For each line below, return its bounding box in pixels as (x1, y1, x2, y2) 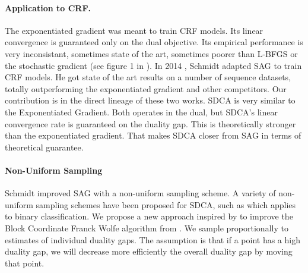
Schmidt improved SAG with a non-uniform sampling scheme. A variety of (5, 187, 276, 199)
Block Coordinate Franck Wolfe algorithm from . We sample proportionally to (5, 221, 288, 234)
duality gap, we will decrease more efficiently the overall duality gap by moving (5, 245, 293, 258)
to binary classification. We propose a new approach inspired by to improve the (5, 210, 293, 222)
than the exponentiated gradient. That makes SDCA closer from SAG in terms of (5, 129, 301, 142)
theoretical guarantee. (5, 140, 84, 153)
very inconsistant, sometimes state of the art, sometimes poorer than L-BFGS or (5, 47, 298, 59)
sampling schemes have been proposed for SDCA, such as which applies (36, 198, 296, 211)
